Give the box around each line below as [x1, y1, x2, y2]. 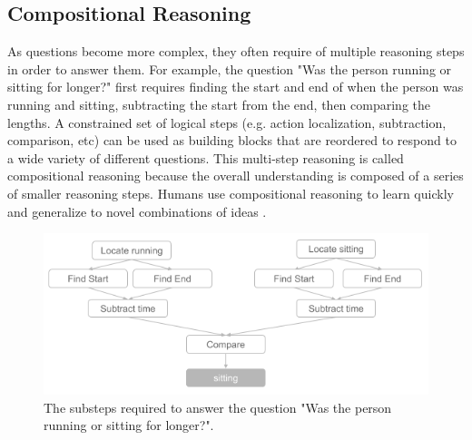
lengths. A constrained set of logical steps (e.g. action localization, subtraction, [7, 112, 447, 132]
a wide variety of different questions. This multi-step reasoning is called [7, 148, 404, 167]
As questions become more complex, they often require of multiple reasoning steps [7, 42, 465, 61]
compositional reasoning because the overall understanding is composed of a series [7, 166, 464, 185]
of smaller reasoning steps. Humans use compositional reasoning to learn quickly [7, 183, 454, 202]
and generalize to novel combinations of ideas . [7, 201, 267, 220]
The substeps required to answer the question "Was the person [44, 397, 392, 416]
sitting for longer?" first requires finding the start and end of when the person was [7, 77, 464, 96]
